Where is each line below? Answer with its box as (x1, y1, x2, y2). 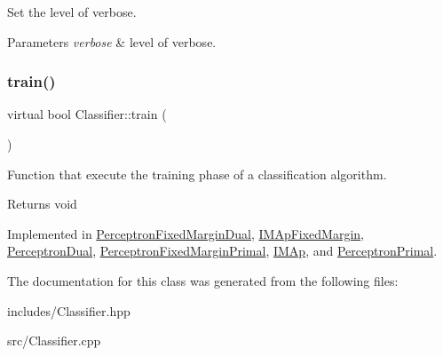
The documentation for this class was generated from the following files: (7, 271, 399, 289)
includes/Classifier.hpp (7, 301, 131, 320)
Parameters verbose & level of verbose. (7, 32, 217, 51)
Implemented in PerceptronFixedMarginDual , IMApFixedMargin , (7, 224, 364, 242)
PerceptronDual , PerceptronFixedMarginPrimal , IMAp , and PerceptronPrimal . (7, 241, 438, 260)
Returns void (7, 194, 77, 213)
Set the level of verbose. (7, 3, 137, 20)
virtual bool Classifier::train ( (7, 105, 167, 123)
